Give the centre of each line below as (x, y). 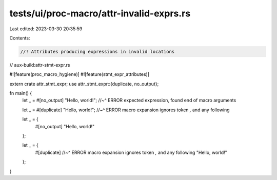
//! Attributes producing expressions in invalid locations (97, 52)
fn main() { (21, 93)
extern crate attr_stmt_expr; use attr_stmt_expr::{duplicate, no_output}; (84, 84)
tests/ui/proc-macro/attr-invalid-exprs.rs (100, 13)
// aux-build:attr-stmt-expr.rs (40, 65)
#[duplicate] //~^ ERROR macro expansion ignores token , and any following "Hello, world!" (131, 152)
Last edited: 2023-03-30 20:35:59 (46, 29)
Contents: (20, 38)
